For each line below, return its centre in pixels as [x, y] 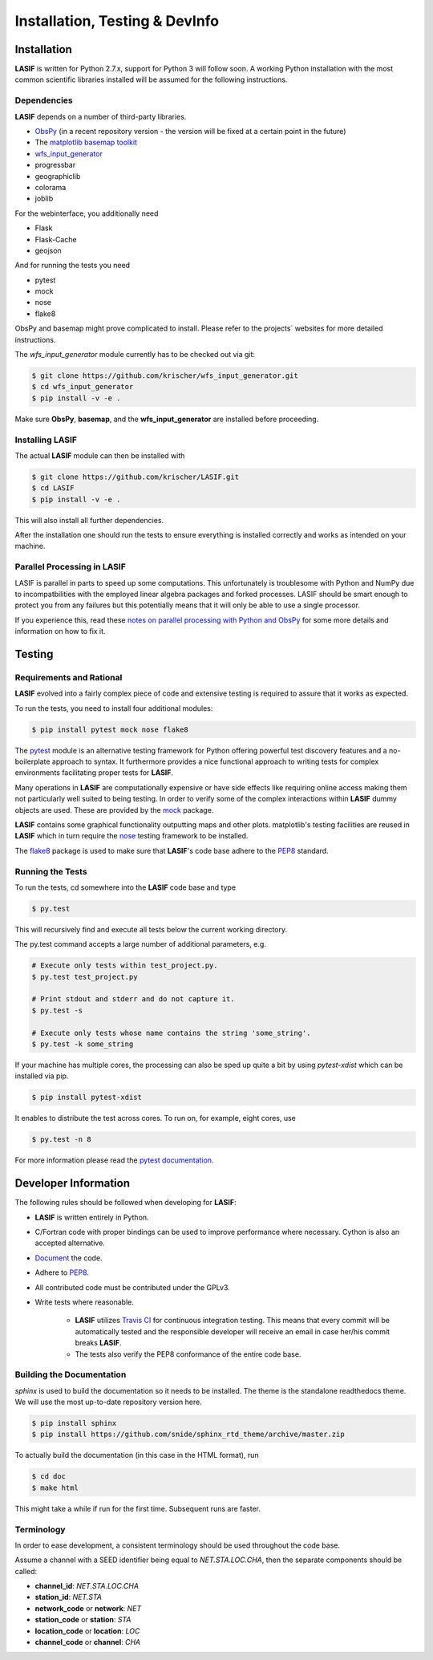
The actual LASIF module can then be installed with [100, 455]
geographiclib [58, 176]
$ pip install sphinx [74, 1423]
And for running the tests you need [73, 266]
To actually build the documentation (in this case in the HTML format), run [137, 1455]
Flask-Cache [56, 239]
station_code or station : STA [83, 1620]
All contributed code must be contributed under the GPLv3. [132, 1287]
